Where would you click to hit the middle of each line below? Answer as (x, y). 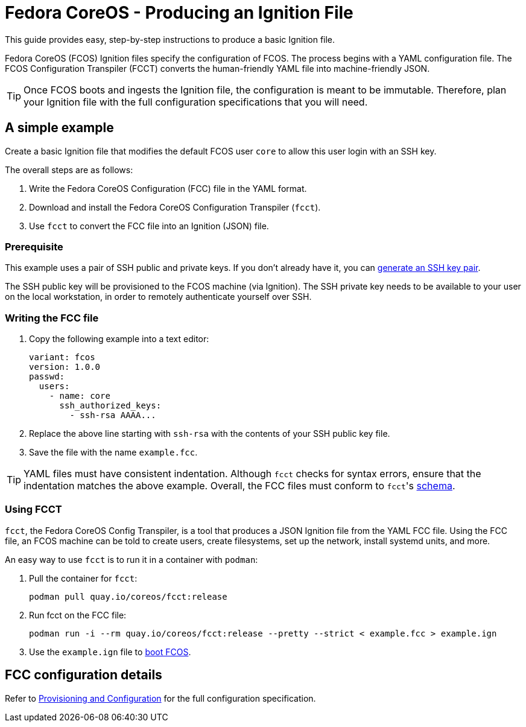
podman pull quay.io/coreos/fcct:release (128, 596)
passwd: (47, 377)
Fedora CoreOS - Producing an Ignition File (179, 13)
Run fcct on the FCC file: (78, 615)
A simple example (59, 128)
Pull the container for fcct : (83, 578)
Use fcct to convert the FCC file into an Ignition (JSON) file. (149, 226)
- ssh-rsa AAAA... (113, 415)
